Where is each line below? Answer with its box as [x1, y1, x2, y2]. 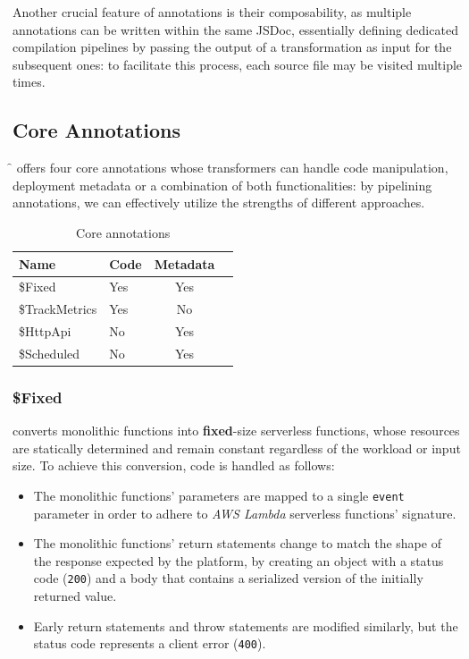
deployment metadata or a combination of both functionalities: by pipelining [13, 175, 432, 194]
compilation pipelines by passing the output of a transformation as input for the [13, 38, 452, 56]
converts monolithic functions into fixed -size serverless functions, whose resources [13, 421, 460, 440]
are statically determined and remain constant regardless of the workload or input [13, 438, 461, 457]
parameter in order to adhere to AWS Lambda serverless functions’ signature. [33, 503, 456, 522]
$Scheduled [19, 343, 80, 362]
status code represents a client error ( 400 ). [33, 634, 266, 653]
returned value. [33, 587, 117, 605]
